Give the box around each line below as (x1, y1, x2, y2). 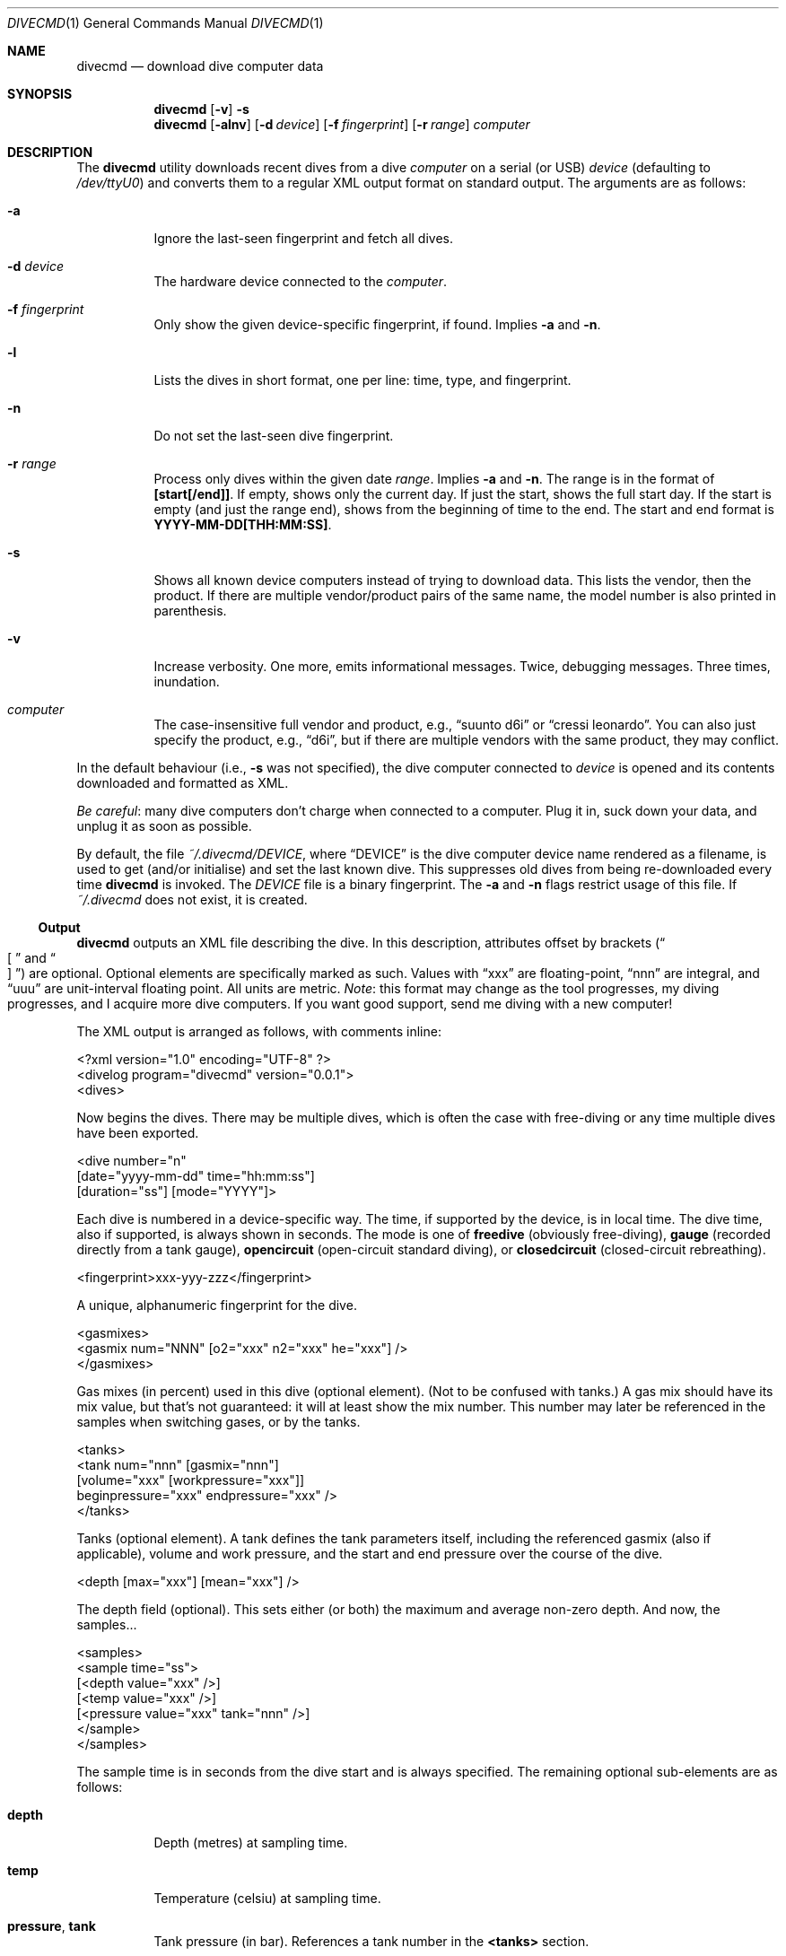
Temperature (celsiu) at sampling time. (153, 1891, 381, 1906)
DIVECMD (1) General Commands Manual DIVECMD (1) (7, 15, 324, 31)
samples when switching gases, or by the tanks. (76, 1414, 361, 1429)
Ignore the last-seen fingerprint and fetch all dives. (153, 231, 454, 246)
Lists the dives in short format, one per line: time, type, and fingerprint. (153, 372, 572, 388)
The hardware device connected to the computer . (153, 274, 448, 289)
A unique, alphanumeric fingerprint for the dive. (76, 1297, 357, 1313)
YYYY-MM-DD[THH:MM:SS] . (153, 517, 332, 532)
